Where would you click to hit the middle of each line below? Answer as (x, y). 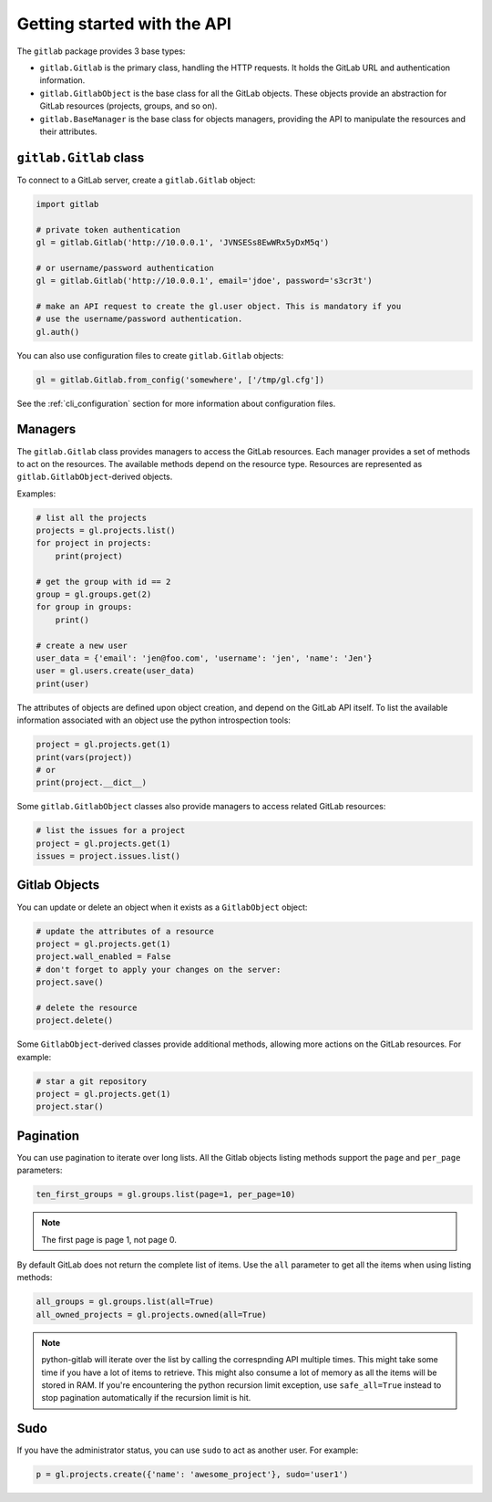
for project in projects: (94, 543)
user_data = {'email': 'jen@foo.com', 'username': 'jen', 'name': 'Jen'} (204, 658)
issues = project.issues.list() (108, 856)
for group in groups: (84, 607)
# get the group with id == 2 (103, 581)
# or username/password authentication (125, 268)
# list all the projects (92, 517)
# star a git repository (92, 1081)
